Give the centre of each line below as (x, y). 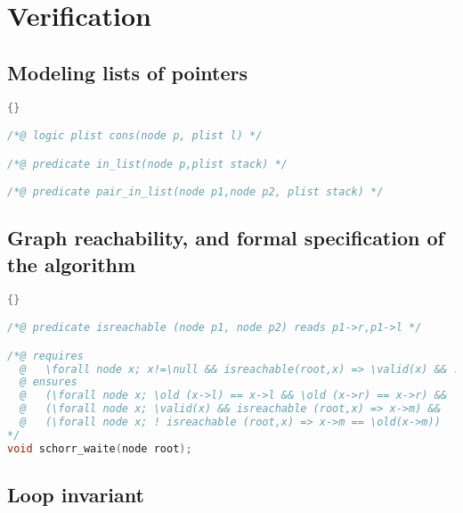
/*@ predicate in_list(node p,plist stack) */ (147, 164)
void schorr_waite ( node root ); (100, 448)
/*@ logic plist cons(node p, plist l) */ (135, 136)
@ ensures (49, 382)
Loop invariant (76, 495)
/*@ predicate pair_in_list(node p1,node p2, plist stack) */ (195, 192)
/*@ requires (45, 356)
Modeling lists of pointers (128, 72)
